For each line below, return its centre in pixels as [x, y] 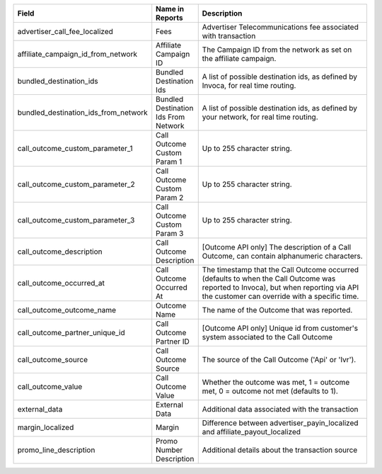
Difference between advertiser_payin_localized [280, 423]
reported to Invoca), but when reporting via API [280, 287]
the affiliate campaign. [239, 58]
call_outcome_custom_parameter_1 [75, 148]
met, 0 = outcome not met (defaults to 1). [270, 391]
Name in [170, 9]
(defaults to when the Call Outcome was [269, 278]
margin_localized [46, 427]
